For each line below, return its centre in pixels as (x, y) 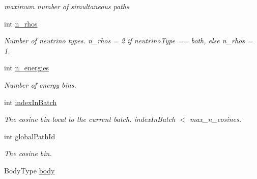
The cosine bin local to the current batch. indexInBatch (90, 119)
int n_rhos (21, 23)
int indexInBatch (31, 102)
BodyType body (30, 170)
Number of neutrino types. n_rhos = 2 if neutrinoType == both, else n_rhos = (128, 41)
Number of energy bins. (40, 84)
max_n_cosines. (215, 119)
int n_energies (27, 68)
